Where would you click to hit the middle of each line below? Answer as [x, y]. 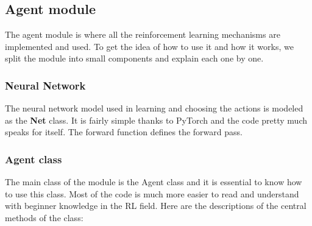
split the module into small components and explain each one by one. [134, 58]
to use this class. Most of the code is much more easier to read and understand [152, 193]
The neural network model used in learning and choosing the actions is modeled [154, 108]
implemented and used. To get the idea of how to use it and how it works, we [149, 46]
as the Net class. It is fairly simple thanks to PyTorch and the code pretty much [156, 120]
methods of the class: [44, 217]
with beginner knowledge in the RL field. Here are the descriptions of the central [156, 206]
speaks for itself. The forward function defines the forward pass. [124, 132]
